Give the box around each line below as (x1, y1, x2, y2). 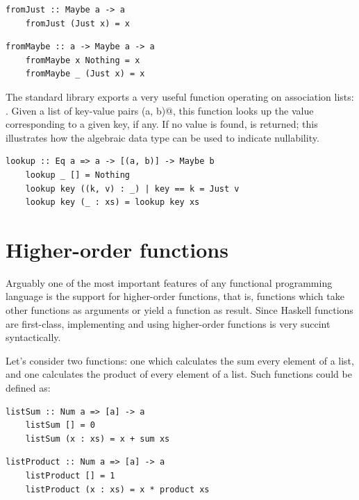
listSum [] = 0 (25, 420, 95, 431)
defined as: (6, 381, 51, 394)
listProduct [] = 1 (25, 470, 115, 481)
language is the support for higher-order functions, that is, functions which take (6, 289, 344, 303)
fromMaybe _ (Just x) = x (25, 69, 145, 79)
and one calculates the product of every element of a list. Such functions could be (6, 367, 352, 381)
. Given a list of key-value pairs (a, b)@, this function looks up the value (6, 103, 314, 117)
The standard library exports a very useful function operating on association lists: (6, 89, 354, 103)
